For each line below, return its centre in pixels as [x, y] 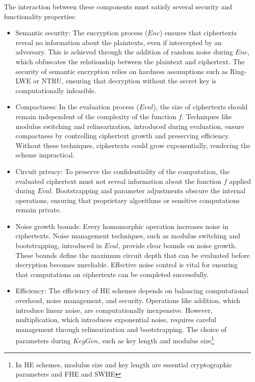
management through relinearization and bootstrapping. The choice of [121, 329]
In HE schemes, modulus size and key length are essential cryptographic [124, 364]
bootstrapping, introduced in [59, 245]
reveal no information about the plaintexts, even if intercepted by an [119, 42]
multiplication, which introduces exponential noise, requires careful [116, 319]
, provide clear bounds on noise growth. [178, 245]
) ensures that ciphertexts [198, 33]
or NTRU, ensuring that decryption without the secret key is [125, 81]
